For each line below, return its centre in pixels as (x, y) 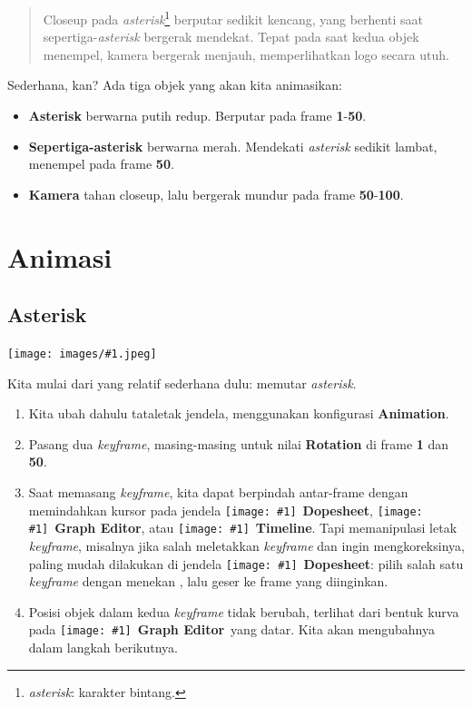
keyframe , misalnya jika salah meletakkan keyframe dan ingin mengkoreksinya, (246, 545)
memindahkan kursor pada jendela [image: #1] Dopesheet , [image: (226, 510)
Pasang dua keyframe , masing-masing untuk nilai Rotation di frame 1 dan (239, 443)
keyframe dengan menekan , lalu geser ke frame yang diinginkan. (208, 581)
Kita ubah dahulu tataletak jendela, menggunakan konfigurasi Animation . (239, 413)
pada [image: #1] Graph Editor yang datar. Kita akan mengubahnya (231, 629)
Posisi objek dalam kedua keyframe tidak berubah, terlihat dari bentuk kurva (244, 611)
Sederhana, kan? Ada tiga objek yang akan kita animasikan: (175, 85)
